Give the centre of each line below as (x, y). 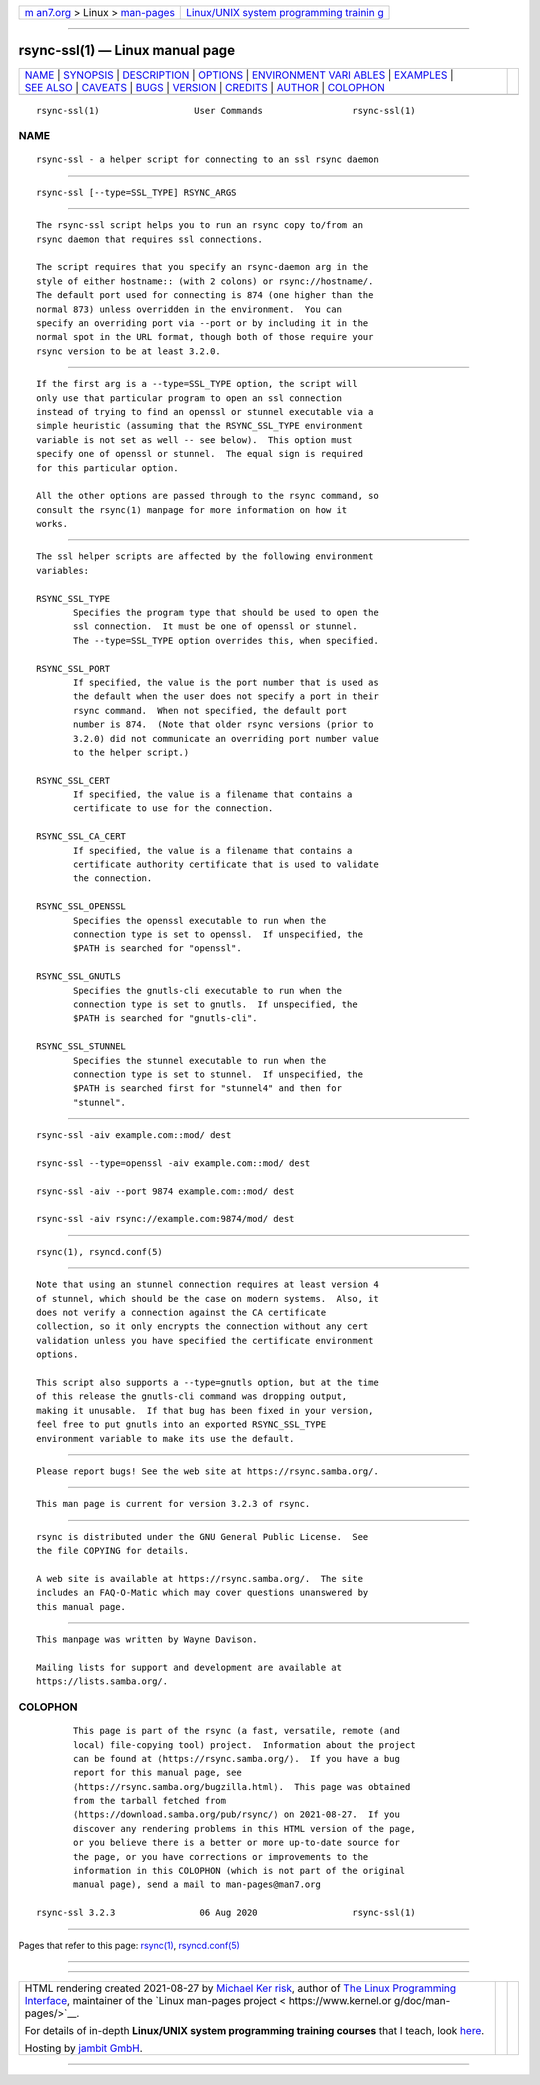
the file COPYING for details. (113, 1551)
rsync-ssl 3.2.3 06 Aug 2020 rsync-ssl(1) (226, 1913)
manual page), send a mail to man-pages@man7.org (197, 1884)
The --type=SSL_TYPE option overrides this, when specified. (226, 640)
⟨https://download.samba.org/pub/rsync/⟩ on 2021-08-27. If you (236, 1814)
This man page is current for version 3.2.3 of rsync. (173, 1504)
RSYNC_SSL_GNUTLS (78, 976)
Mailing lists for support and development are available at (189, 1667)
